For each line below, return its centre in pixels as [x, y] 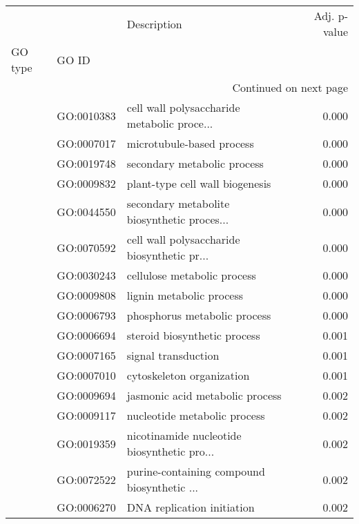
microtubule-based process [190, 143]
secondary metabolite [178, 203]
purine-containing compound [196, 471]
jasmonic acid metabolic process [204, 395]
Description [154, 23]
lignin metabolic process [185, 295]
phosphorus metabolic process [199, 315]
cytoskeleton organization [188, 375]
